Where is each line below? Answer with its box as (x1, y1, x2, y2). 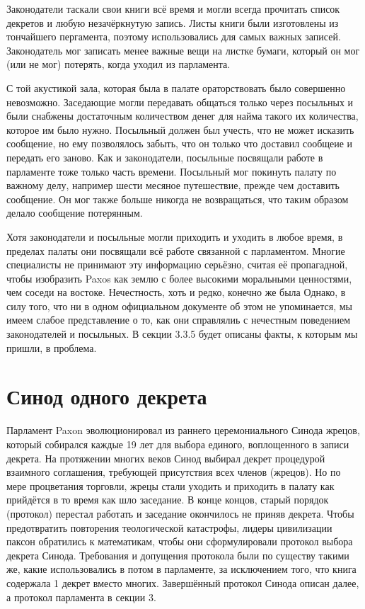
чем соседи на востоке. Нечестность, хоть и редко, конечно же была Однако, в (6, 285, 346, 300)
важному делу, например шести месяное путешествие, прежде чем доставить (6, 178, 340, 193)
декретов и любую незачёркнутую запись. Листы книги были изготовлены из (6, 15, 339, 30)
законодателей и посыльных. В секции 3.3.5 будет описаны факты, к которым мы (6, 326, 358, 341)
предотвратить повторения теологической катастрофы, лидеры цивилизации (6, 520, 332, 535)
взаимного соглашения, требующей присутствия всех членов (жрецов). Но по (6, 465, 341, 479)
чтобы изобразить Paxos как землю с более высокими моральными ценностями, (6, 271, 352, 285)
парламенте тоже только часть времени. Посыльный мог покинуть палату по (6, 164, 337, 178)
